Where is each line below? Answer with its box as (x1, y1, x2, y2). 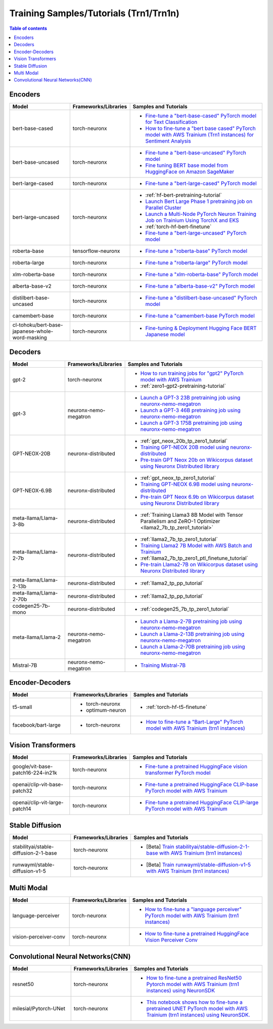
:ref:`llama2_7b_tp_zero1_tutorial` (140, 535, 218, 543)
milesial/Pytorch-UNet (12, 1005, 66, 1012)
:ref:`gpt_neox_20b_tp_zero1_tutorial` (140, 437, 227, 444)
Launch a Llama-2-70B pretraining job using (140, 643, 245, 650)
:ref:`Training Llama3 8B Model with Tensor (140, 511, 244, 518)
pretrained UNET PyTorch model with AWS (146, 1005, 248, 1012)
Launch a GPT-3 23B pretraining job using (140, 394, 241, 401)
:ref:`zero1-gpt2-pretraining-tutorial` (140, 382, 226, 389)
